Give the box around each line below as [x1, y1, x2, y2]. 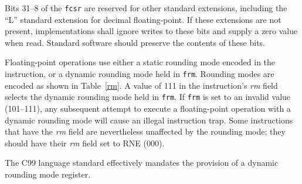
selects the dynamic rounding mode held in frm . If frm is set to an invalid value [5, 91, 291, 103]
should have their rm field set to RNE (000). [5, 136, 165, 149]
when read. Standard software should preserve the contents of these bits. [5, 36, 265, 48]
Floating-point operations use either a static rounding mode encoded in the [5, 56, 276, 68]
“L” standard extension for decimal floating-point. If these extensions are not [5, 13, 281, 25]
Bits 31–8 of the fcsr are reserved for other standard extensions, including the [5, 2, 287, 14]
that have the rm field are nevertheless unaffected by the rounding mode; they [5, 125, 286, 138]
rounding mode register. [5, 168, 91, 180]
